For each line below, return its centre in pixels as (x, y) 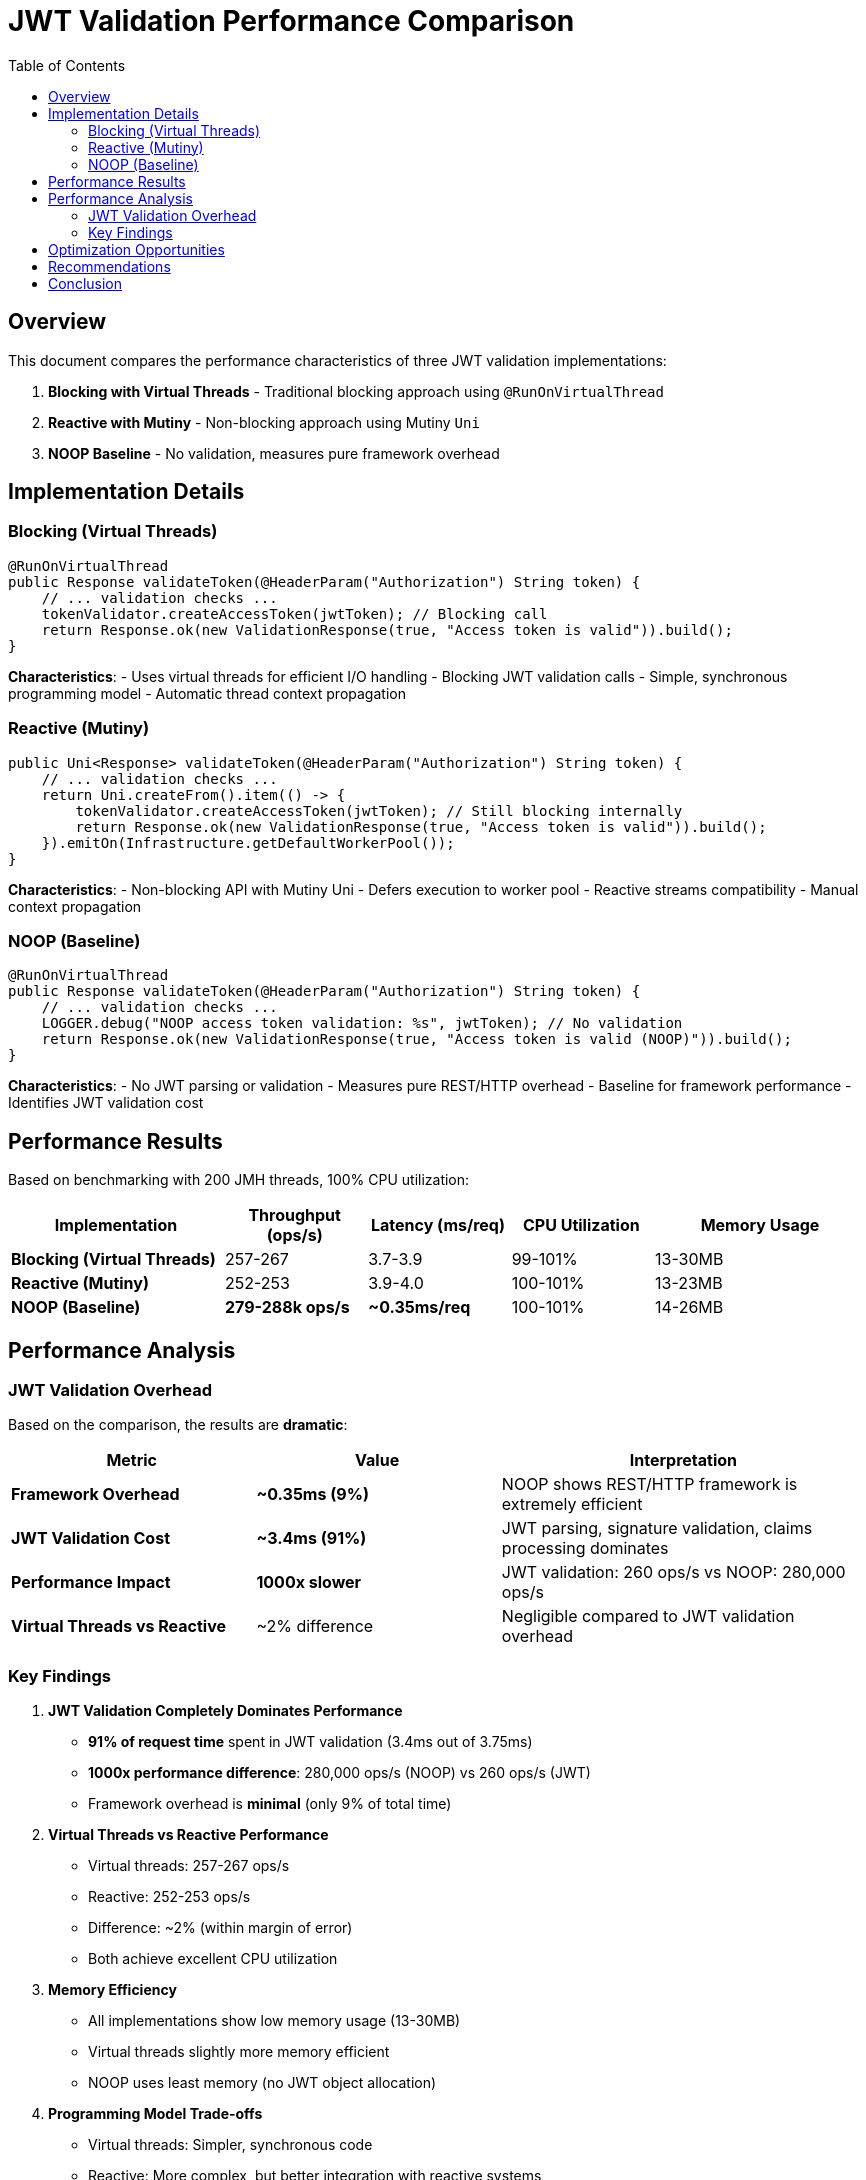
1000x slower (309, 1582)
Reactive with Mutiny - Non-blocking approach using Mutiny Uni (264, 422)
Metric (132, 1460)
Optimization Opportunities (136, 249)
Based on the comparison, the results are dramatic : (178, 1425)
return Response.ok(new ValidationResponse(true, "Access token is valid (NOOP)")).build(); (416, 1039)
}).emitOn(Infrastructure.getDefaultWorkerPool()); (248, 842)
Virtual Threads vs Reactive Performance (188, 1835)
